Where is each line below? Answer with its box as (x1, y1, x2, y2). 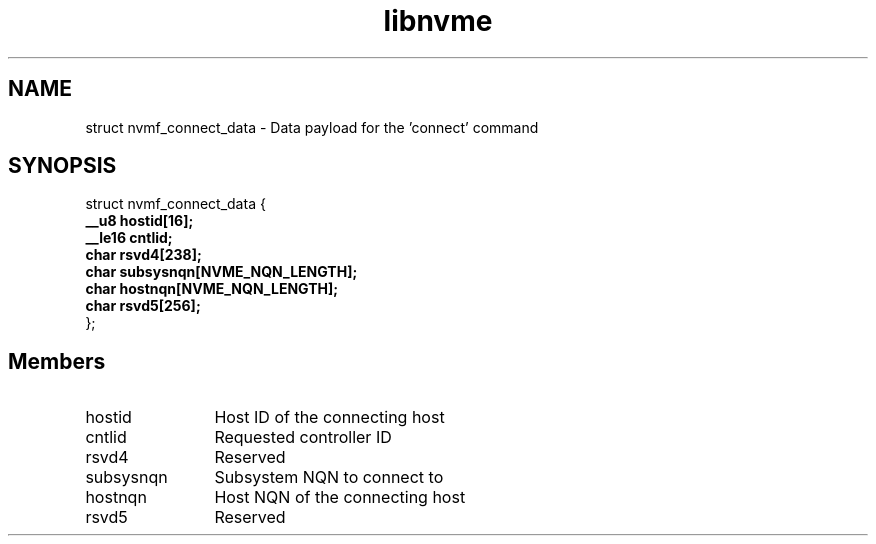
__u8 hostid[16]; (85, 212, 194, 230)
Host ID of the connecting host (214, 407, 445, 428)
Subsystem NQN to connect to (214, 467, 444, 488)
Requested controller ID (214, 427, 392, 448)
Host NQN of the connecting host (214, 487, 466, 508)
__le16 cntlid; (85, 229, 173, 247)
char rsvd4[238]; (85, 246, 202, 264)
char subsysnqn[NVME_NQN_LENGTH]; (85, 263, 358, 281)
